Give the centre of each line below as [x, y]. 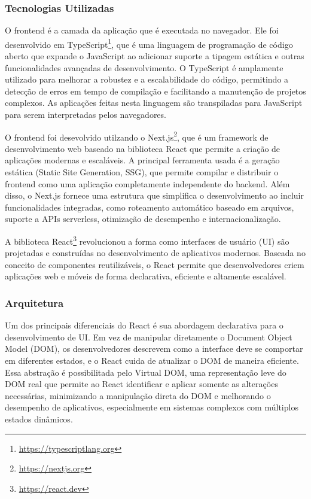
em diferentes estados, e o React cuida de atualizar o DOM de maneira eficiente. [152, 360]
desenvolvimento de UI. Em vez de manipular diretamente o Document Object [149, 337]
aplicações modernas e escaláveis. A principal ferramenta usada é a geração [142, 160]
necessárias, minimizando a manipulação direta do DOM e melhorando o [138, 395]
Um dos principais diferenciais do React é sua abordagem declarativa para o [144, 325]
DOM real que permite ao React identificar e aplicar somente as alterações [141, 384]
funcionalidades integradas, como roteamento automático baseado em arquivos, [150, 207]
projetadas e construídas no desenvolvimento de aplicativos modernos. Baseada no [155, 253]
